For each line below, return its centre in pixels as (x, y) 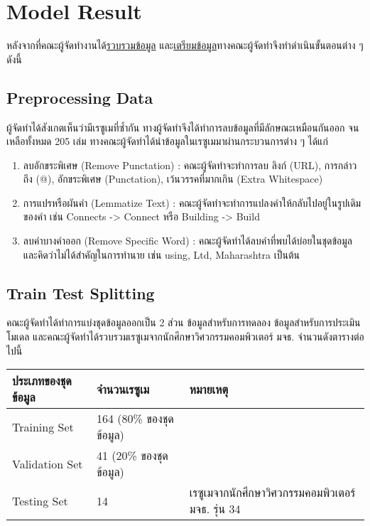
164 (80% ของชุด (135, 419)
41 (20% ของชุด (132, 456)
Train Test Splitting (81, 292)
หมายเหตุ (209, 389)
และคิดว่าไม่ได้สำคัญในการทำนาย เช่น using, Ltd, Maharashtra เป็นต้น (161, 254)
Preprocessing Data (80, 97)
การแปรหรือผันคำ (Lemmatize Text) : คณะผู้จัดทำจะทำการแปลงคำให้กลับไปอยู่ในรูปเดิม (192, 202)
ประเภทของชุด (42, 381)
